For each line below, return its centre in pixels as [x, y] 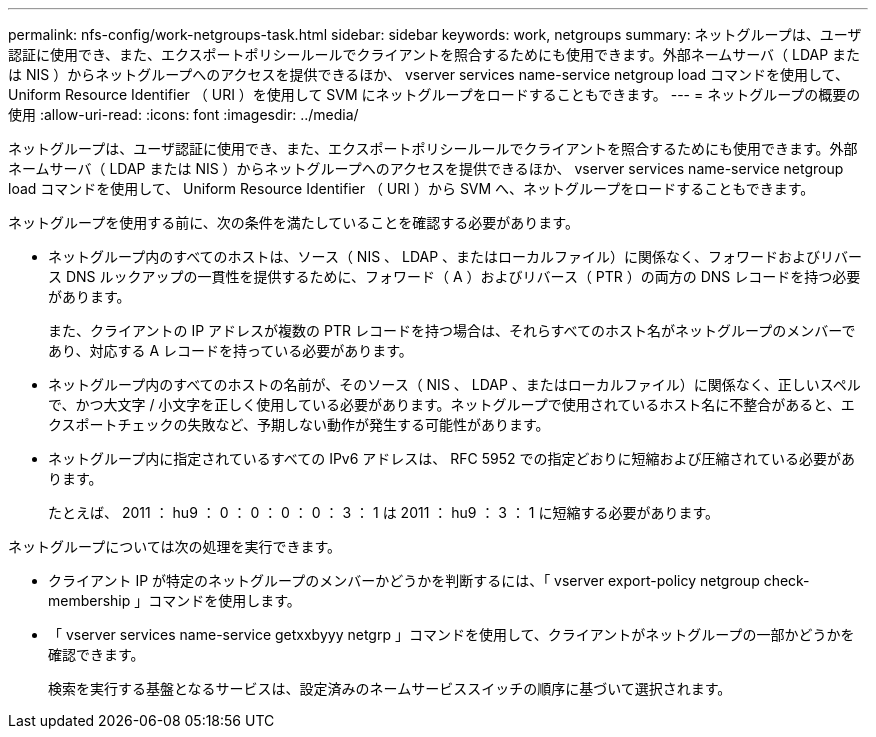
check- [786, 580]
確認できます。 [96, 654]
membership [89, 600]
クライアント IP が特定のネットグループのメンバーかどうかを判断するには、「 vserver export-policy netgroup [404, 580]
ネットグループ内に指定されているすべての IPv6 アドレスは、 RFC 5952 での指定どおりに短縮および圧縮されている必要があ [452, 458]
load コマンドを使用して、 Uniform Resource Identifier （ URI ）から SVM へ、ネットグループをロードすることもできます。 [411, 188]
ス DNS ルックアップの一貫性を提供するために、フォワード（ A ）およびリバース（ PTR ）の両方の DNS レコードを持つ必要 [454, 276]
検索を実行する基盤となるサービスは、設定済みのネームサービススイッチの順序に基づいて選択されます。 [390, 688]
